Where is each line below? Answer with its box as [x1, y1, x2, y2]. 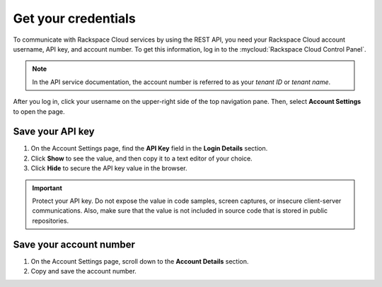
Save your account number [13, 238, 136, 250]
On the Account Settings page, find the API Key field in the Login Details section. [30, 144, 268, 153]
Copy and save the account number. [30, 267, 137, 276]
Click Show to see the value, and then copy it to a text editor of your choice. [30, 154, 253, 163]
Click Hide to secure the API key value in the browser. [30, 164, 187, 172]
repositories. [32, 216, 69, 225]
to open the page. [13, 107, 65, 116]
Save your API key [13, 126, 95, 138]
